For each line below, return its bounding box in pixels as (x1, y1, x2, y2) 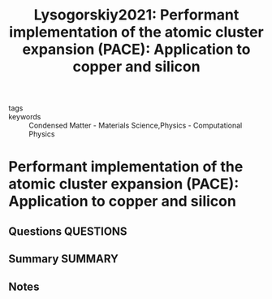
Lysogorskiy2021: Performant (33, 6, 240, 24)
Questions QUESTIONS (8, 224, 127, 238)
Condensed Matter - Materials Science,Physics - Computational (28, 120, 243, 131)
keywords (8, 112, 41, 122)
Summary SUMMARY (8, 252, 119, 266)
